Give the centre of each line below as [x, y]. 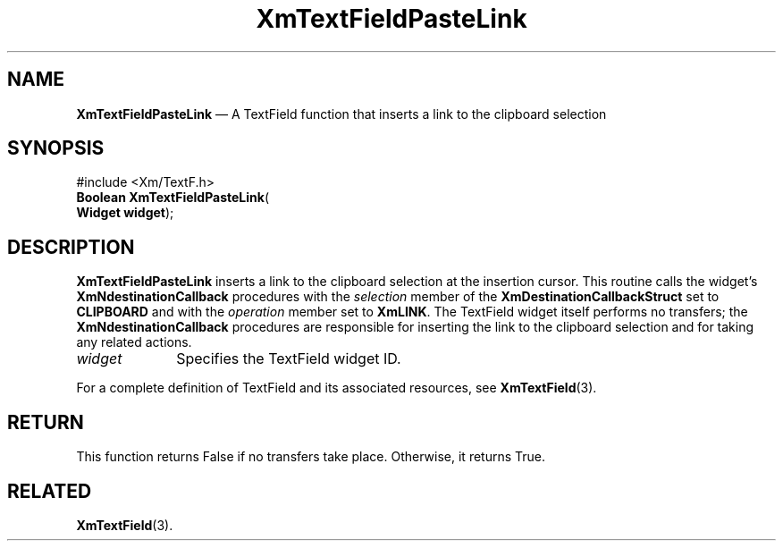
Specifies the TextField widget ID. [289, 359]
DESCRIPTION [71, 247]
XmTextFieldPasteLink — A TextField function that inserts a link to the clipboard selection [341, 114]
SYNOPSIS [56, 148]
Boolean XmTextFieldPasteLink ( [173, 198]
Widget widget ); [125, 213]
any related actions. [134, 342]
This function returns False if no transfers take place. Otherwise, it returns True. [311, 457]
